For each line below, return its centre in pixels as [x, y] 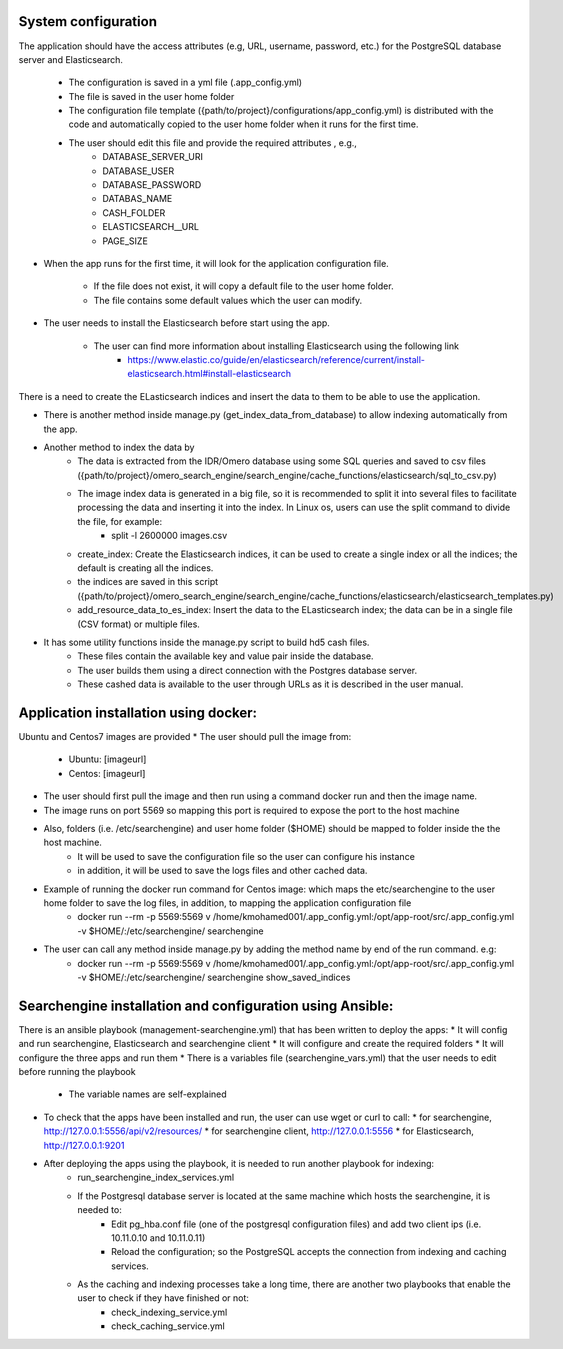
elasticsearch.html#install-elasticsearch [209, 374]
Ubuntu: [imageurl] [107, 759]
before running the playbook [77, 1071]
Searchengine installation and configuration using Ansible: [206, 1005]
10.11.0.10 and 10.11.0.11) [158, 1237]
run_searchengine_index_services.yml [156, 1177]
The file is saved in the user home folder [151, 96]
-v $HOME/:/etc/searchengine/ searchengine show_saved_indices [214, 977]
